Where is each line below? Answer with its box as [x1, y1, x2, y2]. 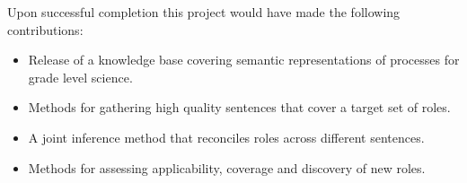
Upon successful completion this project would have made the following [7, 3, 401, 21]
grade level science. [28, 67, 133, 86]
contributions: [7, 20, 84, 39]
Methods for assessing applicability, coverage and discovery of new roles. [28, 158, 426, 177]
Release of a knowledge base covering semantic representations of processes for [28, 50, 460, 69]
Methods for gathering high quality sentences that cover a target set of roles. [28, 98, 451, 117]
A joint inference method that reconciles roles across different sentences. [28, 127, 425, 146]
